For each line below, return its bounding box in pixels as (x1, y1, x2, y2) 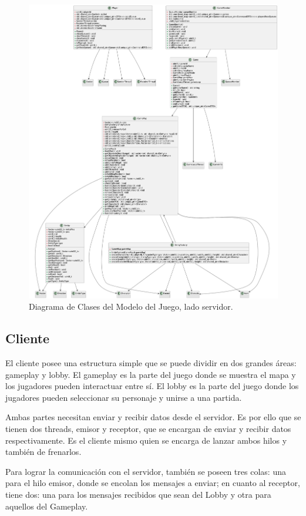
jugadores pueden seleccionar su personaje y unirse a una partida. (5, 391, 242, 403)
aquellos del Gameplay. (5, 500, 88, 512)
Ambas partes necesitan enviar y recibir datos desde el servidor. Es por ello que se (5, 411, 301, 423)
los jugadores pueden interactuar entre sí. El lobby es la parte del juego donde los (5, 380, 299, 392)
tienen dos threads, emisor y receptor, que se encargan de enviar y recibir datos (5, 422, 291, 434)
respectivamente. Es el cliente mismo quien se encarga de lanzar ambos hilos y (5, 434, 287, 446)
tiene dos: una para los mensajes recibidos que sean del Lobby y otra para (5, 488, 271, 500)
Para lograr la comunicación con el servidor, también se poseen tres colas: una (5, 465, 286, 477)
